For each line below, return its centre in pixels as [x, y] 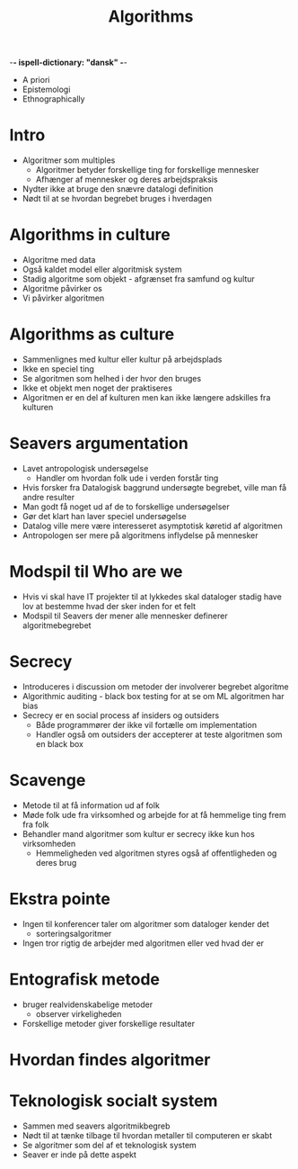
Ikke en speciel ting [58, 369]
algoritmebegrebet [57, 625]
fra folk [35, 824]
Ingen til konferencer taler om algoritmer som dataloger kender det [145, 923]
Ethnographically [53, 99]
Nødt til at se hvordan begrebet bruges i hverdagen [117, 199]
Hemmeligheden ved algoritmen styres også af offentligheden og [156, 853]
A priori [36, 80]
